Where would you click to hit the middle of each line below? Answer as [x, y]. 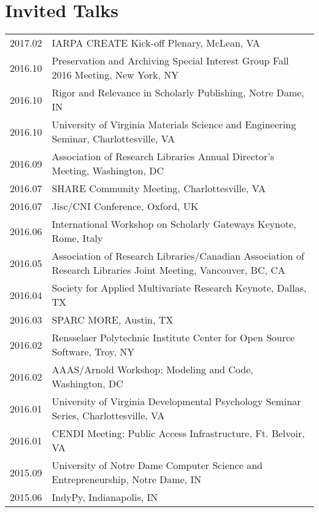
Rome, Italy [77, 238]
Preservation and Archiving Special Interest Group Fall [170, 61]
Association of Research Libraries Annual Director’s [163, 157]
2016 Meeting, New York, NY [115, 75]
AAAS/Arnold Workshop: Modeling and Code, [152, 370]
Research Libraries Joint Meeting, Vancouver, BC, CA [168, 270]
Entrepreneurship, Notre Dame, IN [127, 479]
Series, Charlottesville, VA [108, 416]
